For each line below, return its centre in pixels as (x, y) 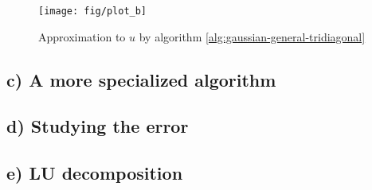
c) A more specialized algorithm (141, 79)
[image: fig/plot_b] (93, 11)
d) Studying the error (98, 126)
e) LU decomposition (95, 173)
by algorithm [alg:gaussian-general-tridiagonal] (252, 36)
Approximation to (82, 36)
